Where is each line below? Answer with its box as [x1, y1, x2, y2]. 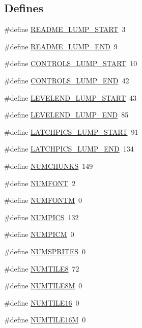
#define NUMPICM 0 [4, 229, 74, 240]
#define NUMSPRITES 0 [4, 246, 86, 256]
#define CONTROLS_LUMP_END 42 [4, 75, 129, 85]
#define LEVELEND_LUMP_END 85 [4, 109, 129, 120]
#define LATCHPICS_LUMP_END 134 [4, 143, 134, 154]
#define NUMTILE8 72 [4, 263, 79, 274]
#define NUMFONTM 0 [4, 195, 82, 205]
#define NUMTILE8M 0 [4, 280, 82, 291]
